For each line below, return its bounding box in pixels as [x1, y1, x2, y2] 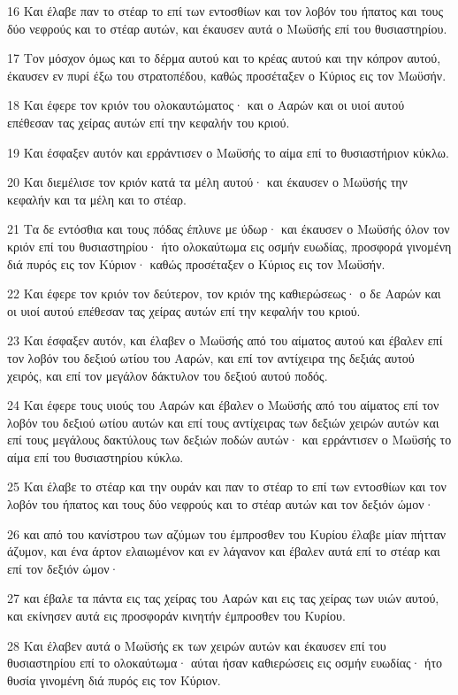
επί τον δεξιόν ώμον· [7, 559, 119, 577]
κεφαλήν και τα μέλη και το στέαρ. [7, 189, 187, 208]
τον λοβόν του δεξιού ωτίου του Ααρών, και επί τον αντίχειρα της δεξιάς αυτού [7, 348, 415, 367]
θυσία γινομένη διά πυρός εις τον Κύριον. [7, 670, 221, 689]
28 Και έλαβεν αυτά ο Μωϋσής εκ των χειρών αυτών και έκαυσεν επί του [7, 636, 386, 654]
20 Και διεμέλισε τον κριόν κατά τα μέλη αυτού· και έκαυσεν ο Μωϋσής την [7, 173, 408, 191]
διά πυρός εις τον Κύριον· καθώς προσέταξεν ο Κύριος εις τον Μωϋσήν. [7, 254, 385, 273]
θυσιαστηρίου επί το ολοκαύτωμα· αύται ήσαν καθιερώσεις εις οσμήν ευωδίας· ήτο [7, 653, 443, 672]
